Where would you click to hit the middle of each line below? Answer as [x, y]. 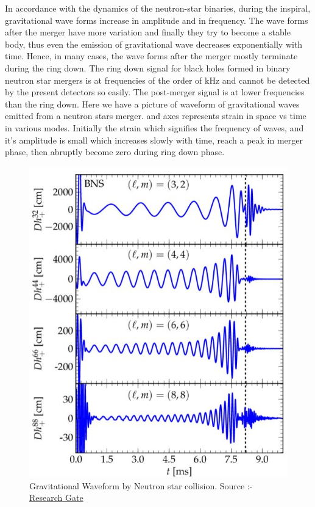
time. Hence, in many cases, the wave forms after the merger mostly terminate [151, 56]
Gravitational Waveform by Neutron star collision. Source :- [141, 485]
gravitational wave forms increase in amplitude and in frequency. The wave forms [157, 20]
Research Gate [56, 498]
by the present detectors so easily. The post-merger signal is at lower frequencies [155, 92]
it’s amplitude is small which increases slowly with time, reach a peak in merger [154, 140]
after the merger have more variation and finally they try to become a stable [148, 32]
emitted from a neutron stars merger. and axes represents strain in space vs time [156, 116]
